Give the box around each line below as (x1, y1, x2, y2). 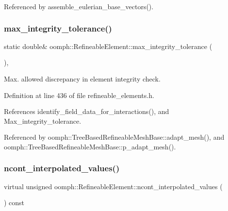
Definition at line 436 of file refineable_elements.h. (4, 90, 154, 100)
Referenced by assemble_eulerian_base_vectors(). (4, 1, 154, 11)
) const (4, 197, 25, 208)
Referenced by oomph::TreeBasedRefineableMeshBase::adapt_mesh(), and (4, 132, 225, 142)
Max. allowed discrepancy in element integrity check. (4, 74, 161, 83)
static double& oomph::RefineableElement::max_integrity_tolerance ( (4, 41, 212, 51)
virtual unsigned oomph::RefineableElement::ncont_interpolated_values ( (4, 181, 223, 191)
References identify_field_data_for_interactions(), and (4, 106, 169, 116)
